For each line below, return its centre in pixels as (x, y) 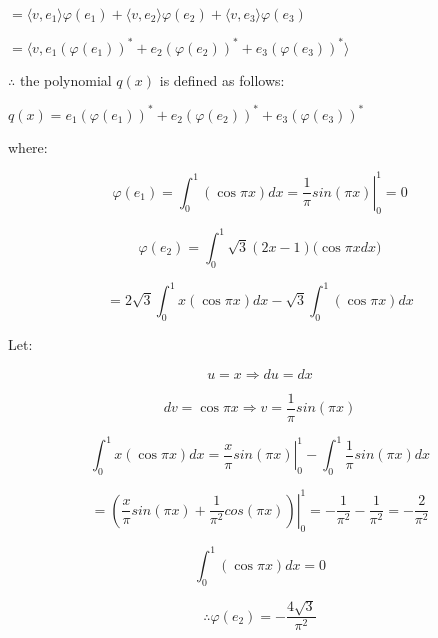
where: (28, 146)
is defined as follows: (222, 79)
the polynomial (65, 79)
